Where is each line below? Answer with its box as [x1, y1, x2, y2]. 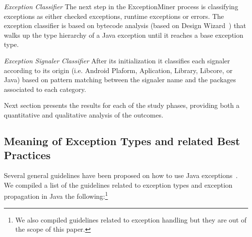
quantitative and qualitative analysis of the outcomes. [4, 109, 163, 119]
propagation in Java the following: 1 [4, 190, 108, 201]
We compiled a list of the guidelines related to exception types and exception [4, 179, 233, 190]
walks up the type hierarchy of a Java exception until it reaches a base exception [4, 30, 244, 40]
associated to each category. [4, 84, 86, 94]
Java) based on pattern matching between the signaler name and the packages [4, 74, 236, 85]
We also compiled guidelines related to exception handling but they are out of [15, 214, 247, 224]
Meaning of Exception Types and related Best [4, 133, 240, 148]
